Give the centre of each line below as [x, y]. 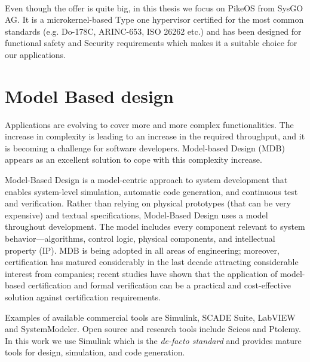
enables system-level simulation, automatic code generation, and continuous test [151, 191]
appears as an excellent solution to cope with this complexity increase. [133, 159]
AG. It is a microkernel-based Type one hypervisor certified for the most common [154, 19]
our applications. [36, 54]
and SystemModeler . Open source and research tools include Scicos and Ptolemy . [153, 329]
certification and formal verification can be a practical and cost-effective [159, 285]
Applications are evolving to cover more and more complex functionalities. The [149, 124]
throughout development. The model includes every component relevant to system [155, 226]
